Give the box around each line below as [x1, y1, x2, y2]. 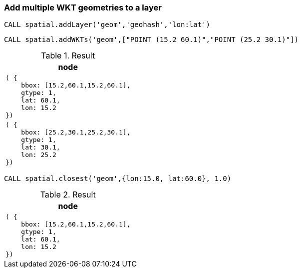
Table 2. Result [40, 189, 96, 200]
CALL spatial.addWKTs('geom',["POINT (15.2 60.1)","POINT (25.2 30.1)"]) [4, 35, 299, 44]
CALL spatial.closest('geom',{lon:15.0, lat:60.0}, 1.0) [4, 174, 232, 183]
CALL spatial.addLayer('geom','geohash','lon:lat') [4, 20, 211, 29]
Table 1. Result [41, 50, 95, 61]
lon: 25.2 [21, 151, 56, 159]
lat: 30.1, [21, 143, 60, 151]
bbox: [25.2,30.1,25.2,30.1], [21, 128, 131, 136]
